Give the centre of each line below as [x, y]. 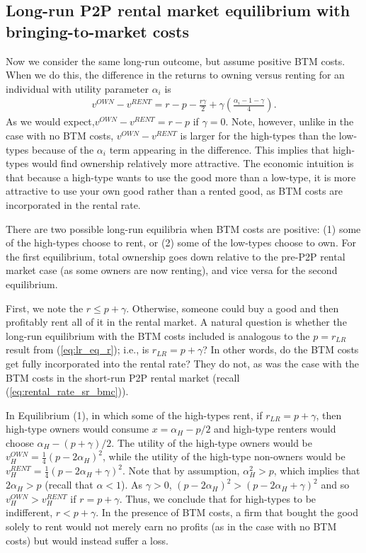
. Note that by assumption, [181, 471]
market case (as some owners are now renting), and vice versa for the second [172, 270]
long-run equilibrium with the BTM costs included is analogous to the [158, 335]
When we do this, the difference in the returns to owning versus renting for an [175, 75]
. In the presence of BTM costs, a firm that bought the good [227, 512]
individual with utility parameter [77, 88]
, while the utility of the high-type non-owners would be [224, 456]
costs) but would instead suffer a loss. [87, 540]
